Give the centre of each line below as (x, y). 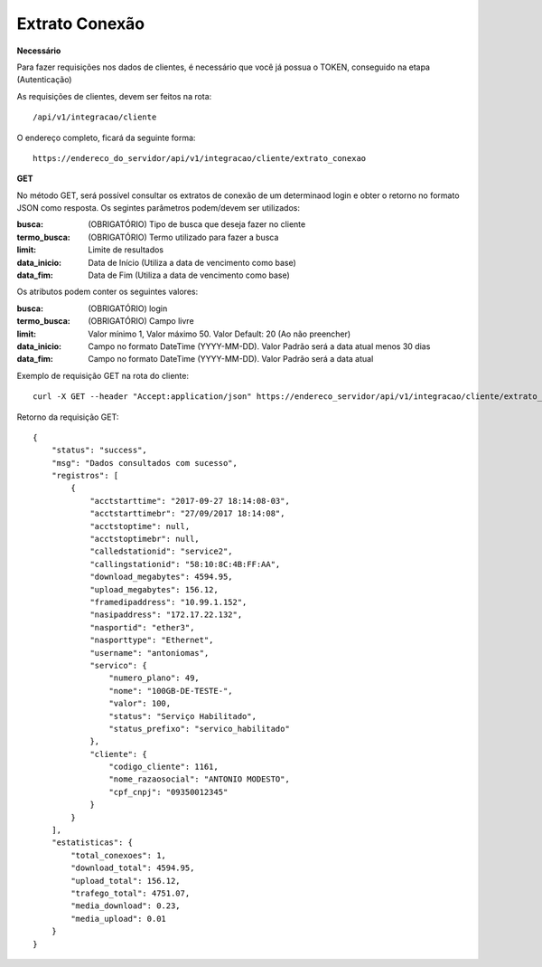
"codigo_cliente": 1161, (164, 767)
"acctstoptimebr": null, (145, 539)
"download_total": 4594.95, (133, 868)
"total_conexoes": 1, (119, 855)
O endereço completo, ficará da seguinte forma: (106, 137)
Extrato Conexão (81, 24)
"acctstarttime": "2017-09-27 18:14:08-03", (190, 501)
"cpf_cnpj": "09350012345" (168, 792)
